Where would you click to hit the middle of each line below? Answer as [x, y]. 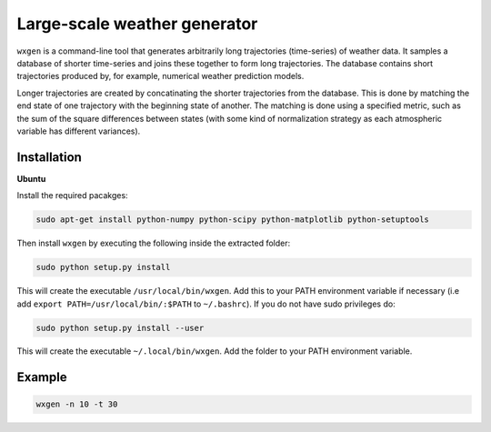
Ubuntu [31, 178]
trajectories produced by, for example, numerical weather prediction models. [160, 76]
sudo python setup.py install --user [120, 328]
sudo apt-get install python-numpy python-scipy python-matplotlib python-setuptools [232, 220]
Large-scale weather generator [137, 24]
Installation [49, 157]
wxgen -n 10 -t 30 [77, 404]
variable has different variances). [79, 131]
